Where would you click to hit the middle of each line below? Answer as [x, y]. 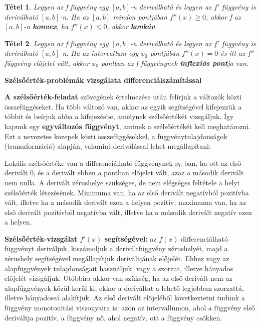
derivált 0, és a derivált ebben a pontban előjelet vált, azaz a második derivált [124, 173]
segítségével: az [131, 238]
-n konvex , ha [46, 26]
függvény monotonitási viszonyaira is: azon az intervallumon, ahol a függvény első [130, 308]
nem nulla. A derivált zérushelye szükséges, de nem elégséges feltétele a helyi [122, 182]
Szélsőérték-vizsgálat [41, 238]
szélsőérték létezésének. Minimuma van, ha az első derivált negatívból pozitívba [127, 192]
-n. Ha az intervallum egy [99, 53]
